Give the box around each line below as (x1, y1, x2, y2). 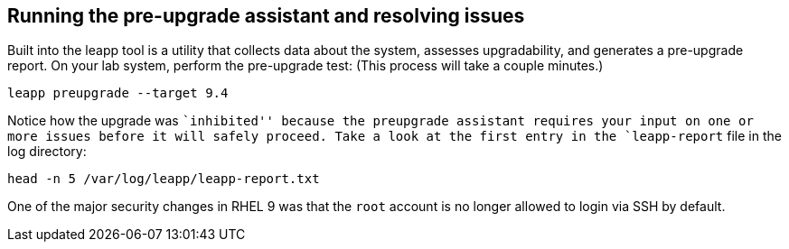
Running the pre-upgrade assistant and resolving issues (7, 5, 525, 27)
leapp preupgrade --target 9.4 (7, 86, 229, 101)
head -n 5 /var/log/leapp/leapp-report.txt (7, 171, 320, 187)
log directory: (7, 143, 87, 160)
